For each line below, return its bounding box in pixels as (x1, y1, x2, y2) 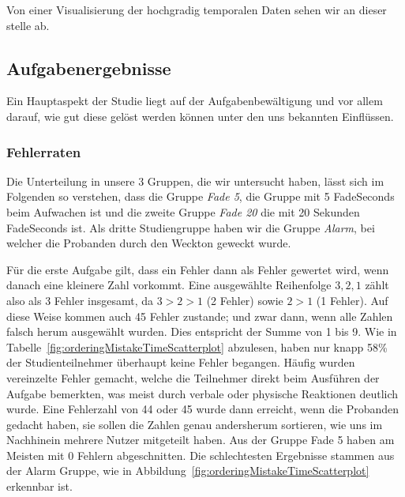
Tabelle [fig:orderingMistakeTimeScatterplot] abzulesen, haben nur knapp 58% (6, 338, 388, 355)
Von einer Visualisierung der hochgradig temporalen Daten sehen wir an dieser (6, 2, 387, 17)
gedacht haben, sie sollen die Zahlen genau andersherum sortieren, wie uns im (6, 416, 383, 432)
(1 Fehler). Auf (316, 292, 388, 308)
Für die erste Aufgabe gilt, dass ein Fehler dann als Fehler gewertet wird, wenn (6, 261, 389, 277)
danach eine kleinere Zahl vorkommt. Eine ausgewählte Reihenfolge (6, 277, 332, 293)
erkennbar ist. (6, 478, 73, 495)
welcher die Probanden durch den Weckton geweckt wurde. (6, 235, 291, 251)
